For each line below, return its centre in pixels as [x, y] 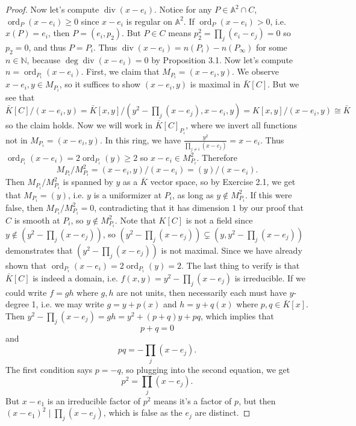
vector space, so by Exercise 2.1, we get [223, 182]
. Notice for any [183, 9]
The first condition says [49, 369]
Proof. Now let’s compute [52, 9]
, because [44, 59]
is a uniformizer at [128, 194]
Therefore [220, 157]
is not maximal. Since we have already [232, 250]
